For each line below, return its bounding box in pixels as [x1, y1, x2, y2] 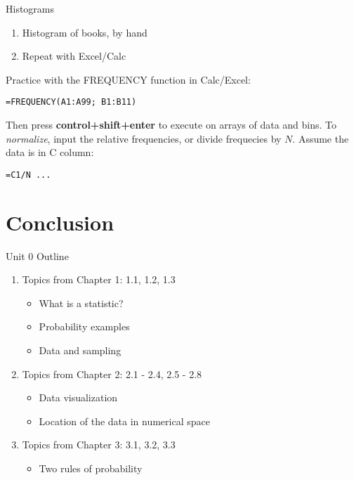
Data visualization [39, 390, 118, 405]
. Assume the [292, 131, 349, 145]
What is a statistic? [39, 295, 124, 310]
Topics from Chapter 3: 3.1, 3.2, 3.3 [22, 437, 176, 452]
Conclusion [6, 207, 114, 236]
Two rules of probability [39, 460, 143, 475]
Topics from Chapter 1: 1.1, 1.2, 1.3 [22, 272, 176, 287]
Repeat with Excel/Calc [22, 48, 126, 63]
